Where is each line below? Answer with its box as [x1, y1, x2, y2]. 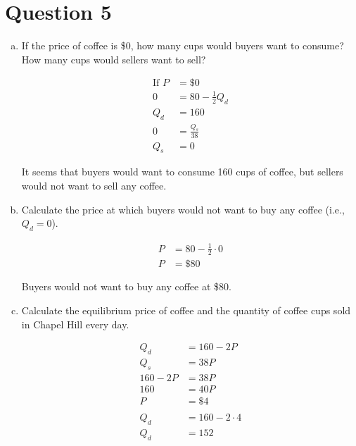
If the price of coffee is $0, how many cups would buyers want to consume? [21, 38, 344, 53]
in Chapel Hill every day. [21, 316, 129, 331]
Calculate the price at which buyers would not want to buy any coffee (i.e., [21, 202, 345, 216]
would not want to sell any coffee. [21, 178, 167, 193]
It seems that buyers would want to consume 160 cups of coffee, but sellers [21, 164, 343, 179]
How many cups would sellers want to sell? [21, 51, 206, 66]
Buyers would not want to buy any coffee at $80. [21, 279, 231, 294]
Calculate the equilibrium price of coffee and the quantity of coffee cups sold [21, 303, 351, 318]
